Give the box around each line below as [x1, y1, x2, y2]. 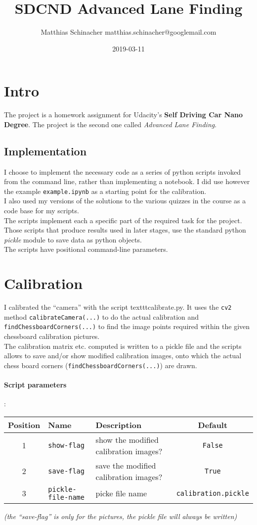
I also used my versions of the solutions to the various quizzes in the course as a [4, 195, 246, 206]
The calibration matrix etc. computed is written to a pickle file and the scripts [4, 340, 242, 351]
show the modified [95, 433, 159, 445]
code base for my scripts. [4, 205, 79, 216]
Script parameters [4, 380, 67, 390]
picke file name [95, 487, 147, 499]
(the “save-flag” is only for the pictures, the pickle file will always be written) [4, 511, 237, 521]
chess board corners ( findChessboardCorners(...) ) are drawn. [4, 360, 197, 370]
